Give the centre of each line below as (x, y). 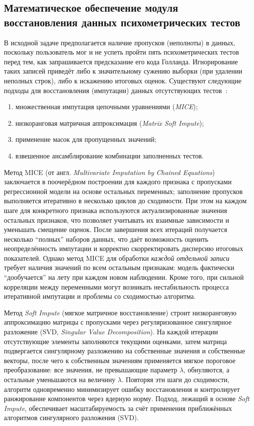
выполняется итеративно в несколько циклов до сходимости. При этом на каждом (125, 201)
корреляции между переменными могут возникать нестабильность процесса (117, 286)
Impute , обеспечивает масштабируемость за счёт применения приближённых (118, 408)
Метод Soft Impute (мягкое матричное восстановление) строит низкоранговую (120, 312)
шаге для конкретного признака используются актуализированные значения (116, 210)
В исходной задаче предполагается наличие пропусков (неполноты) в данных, (120, 42)
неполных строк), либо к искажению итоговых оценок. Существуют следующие (123, 80)
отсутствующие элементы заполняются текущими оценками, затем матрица (116, 341)
